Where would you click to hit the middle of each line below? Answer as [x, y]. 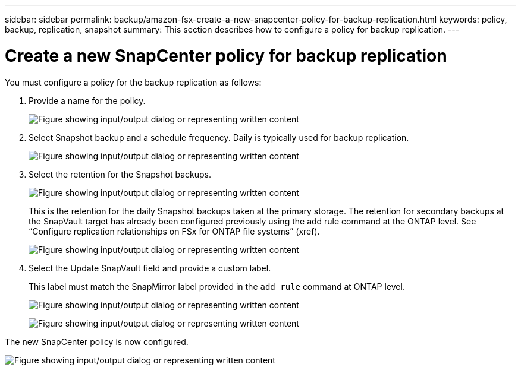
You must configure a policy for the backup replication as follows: [133, 82]
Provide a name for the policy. [87, 100]
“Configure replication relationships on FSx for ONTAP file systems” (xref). [174, 231]
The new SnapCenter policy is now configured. [97, 341]
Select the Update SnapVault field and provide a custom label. [150, 268]
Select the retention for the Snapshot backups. [120, 174]
